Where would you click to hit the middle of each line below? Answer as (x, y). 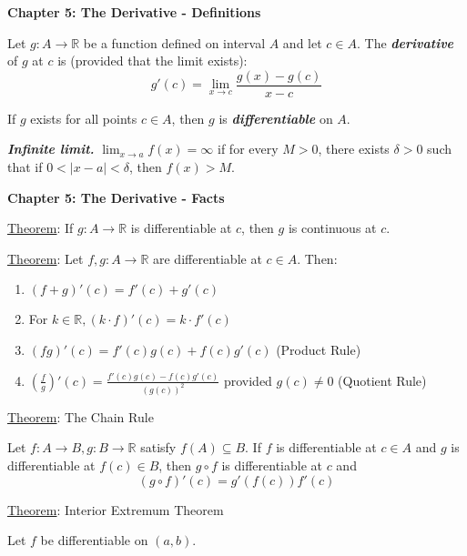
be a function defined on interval (174, 42)
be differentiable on (94, 540)
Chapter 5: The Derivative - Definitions (134, 12)
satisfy (158, 447)
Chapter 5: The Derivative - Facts (116, 197)
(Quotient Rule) (382, 380)
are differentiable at (208, 258)
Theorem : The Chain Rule (81, 416)
